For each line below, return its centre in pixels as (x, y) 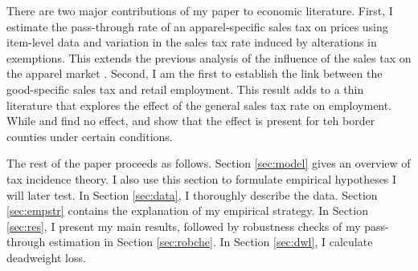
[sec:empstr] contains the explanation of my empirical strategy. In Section (187, 210)
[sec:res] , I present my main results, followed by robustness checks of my (184, 226)
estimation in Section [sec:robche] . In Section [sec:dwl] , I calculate (211, 242)
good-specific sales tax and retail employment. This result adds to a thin (185, 89)
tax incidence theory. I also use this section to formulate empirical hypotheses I (202, 178)
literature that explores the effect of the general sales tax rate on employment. (199, 105)
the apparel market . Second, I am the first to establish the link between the (195, 73)
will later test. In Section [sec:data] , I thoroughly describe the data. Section (192, 194)
